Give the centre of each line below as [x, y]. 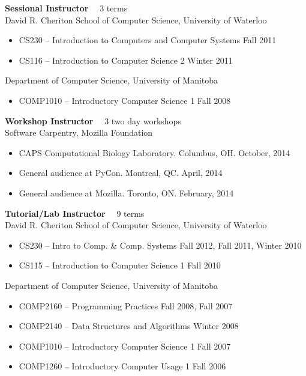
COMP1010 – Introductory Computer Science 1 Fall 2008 [125, 100]
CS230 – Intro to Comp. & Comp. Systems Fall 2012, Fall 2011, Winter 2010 [160, 245]
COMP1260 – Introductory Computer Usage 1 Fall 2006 [122, 366]
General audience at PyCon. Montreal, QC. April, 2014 [121, 173]
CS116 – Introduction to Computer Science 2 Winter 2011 [126, 60]
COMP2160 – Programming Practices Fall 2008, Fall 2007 [126, 305]
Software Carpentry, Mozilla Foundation [79, 132]
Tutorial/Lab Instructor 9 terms [75, 213]
